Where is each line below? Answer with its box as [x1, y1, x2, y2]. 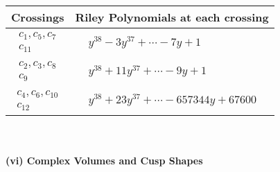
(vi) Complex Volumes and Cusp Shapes [6, 153, 203, 168]
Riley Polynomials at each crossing [75, 9, 269, 25]
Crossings [11, 9, 64, 25]
